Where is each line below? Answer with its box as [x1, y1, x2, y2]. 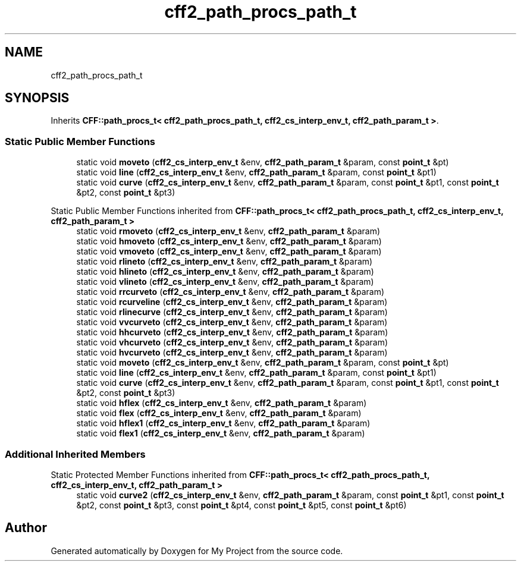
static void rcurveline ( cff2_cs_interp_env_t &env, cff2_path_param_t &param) [76, 297, 388, 307]
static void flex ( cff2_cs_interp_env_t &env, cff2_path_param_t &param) [76, 408, 362, 419]
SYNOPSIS [5, 90, 70, 106]
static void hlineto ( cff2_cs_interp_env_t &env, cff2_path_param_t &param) [76, 266, 374, 277]
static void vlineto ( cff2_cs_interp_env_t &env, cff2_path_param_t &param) [76, 276, 374, 287]
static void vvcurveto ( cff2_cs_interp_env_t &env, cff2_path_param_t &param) [76, 317, 388, 328]
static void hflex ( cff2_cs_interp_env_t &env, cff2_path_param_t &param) [76, 398, 367, 408]
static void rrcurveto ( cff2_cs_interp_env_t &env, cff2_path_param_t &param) [76, 287, 385, 297]
